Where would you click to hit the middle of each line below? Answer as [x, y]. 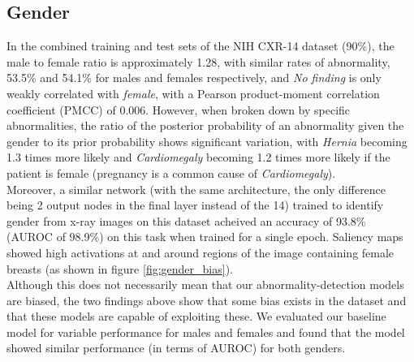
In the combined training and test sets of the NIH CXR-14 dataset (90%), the [201, 46]
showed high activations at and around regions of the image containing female [201, 252]
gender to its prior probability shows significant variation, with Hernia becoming [207, 141]
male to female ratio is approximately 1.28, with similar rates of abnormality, [198, 61]
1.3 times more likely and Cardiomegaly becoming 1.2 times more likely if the [198, 157]
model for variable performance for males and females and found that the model [206, 332]
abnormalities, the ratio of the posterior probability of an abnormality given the [205, 125]
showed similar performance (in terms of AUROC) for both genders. [176, 348]
